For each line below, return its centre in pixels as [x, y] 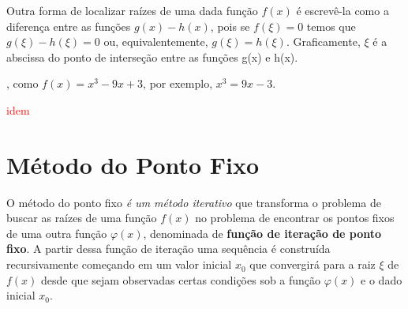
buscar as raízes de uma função [82, 218]
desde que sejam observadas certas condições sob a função [181, 279]
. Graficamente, [323, 41]
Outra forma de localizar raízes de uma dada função [132, 10]
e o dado [382, 279]
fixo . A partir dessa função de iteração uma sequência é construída [168, 249]
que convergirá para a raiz [313, 264]
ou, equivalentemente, [156, 41]
